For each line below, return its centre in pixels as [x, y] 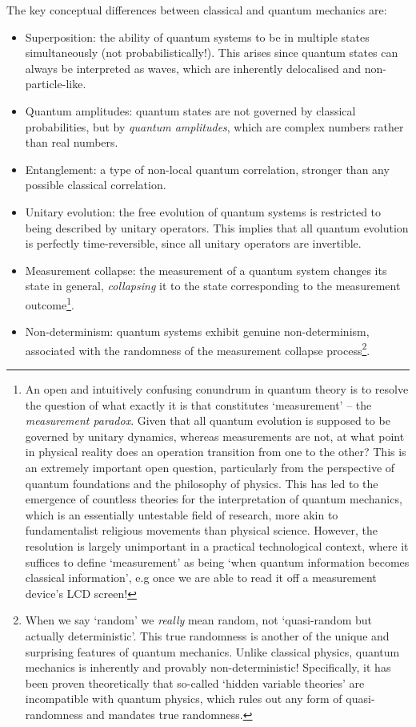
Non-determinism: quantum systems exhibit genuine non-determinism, [197, 331]
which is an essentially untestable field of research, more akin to [182, 514]
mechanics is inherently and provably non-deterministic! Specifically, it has [208, 667]
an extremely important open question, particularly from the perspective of [210, 467]
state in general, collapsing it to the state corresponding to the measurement [213, 286]
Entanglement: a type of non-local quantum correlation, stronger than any [207, 169]
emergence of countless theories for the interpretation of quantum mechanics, [214, 499]
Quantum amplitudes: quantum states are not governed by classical [190, 110]
